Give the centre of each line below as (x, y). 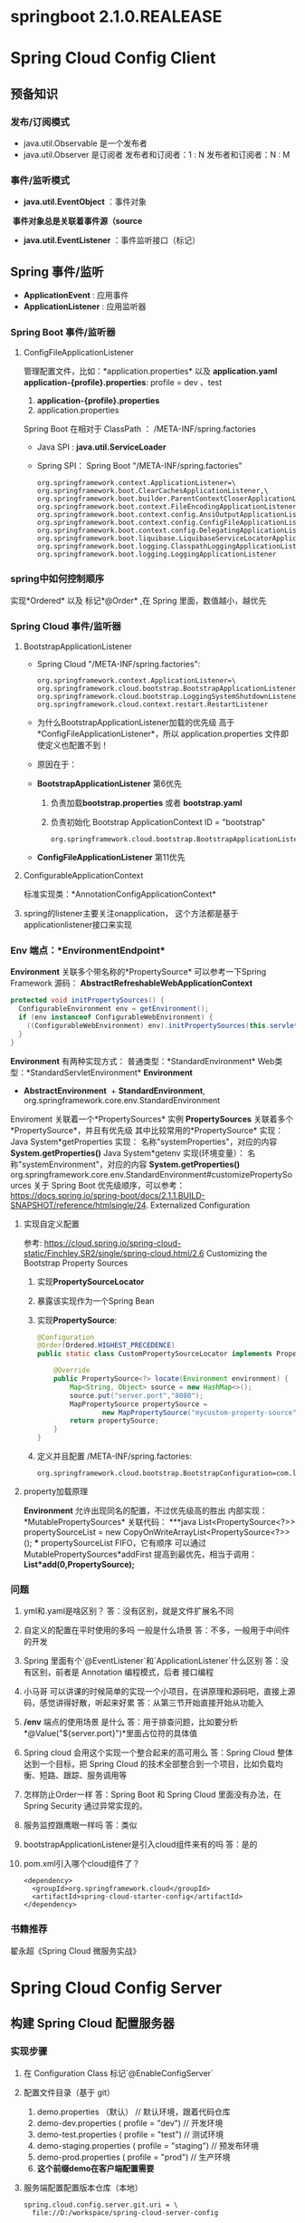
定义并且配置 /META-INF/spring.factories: (114, 1456)
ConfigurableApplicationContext (83, 876)
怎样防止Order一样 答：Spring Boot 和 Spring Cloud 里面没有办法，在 (152, 1795)
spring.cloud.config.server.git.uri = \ (100, 2205)
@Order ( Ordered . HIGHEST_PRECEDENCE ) (106, 1345)
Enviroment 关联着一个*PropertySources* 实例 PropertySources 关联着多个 (152, 1119)
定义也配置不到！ (77, 745)
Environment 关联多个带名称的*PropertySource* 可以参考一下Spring (138, 972)
